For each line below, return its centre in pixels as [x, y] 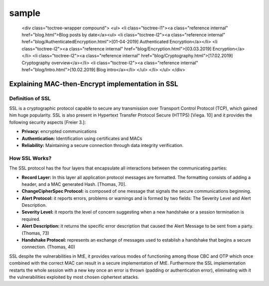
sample [25, 13]
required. [31, 219]
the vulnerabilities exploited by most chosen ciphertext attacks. [74, 277]
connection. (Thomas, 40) [48, 247]
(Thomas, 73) [35, 233]
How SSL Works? [30, 158]
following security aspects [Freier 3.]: [48, 122]
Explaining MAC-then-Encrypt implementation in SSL [94, 84]
